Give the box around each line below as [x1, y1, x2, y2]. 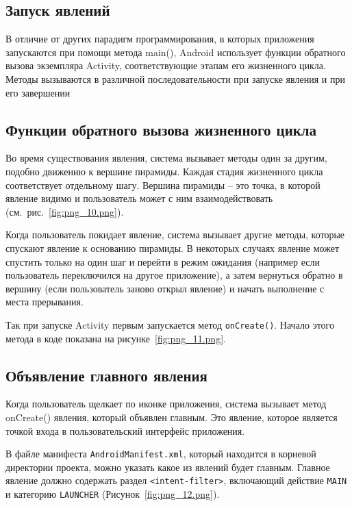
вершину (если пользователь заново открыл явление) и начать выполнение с [5, 281, 325, 295]
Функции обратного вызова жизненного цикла [5, 118, 317, 140]
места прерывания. [5, 294, 84, 309]
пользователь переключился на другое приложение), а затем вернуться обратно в [5, 268, 343, 282]
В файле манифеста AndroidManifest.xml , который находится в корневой [5, 446, 316, 461]
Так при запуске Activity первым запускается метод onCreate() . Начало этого [5, 317, 334, 331]
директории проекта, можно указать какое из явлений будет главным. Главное [5, 459, 330, 474]
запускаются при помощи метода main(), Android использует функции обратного [5, 45, 346, 59]
